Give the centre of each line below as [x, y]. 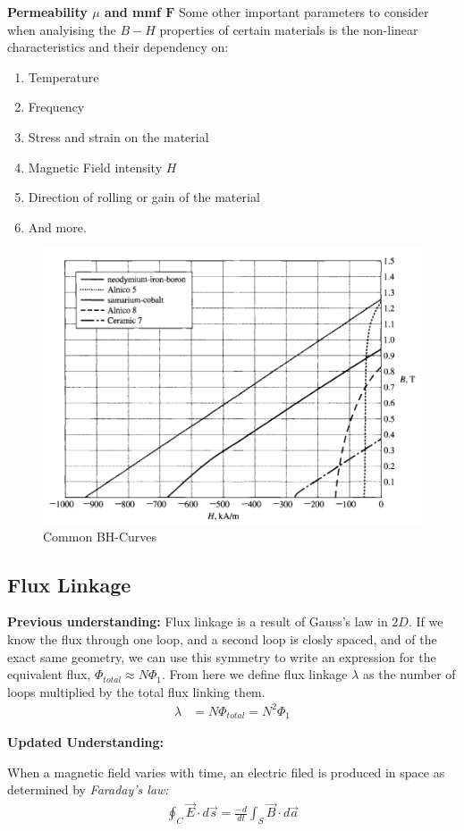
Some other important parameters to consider [304, 12]
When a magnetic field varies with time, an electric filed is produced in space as [226, 772]
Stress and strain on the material [118, 136]
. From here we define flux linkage [254, 674]
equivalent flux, [49, 674]
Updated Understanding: [86, 742]
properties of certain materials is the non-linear [289, 29]
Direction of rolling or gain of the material [144, 197]
